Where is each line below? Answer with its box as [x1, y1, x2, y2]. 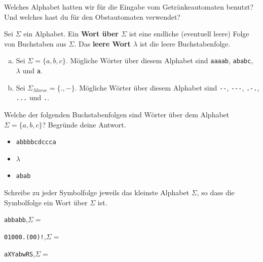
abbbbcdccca [16, 139, 56, 146]
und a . [22, 65, 43, 76]
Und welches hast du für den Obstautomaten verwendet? [4, 11, 180, 22]
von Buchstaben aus [4, 38, 66, 49]
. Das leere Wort [74, 38, 131, 49]
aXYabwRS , [4, 248, 35, 258]
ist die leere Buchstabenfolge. [139, 38, 231, 49]
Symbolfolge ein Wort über [4, 197, 88, 207]
